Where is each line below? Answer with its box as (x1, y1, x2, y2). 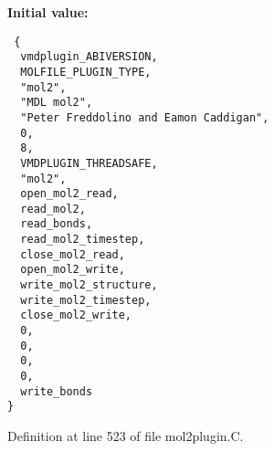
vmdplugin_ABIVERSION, (20, 50, 158, 64)
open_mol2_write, (20, 263, 125, 277)
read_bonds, (20, 217, 93, 231)
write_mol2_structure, (20, 278, 158, 292)
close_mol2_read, (20, 247, 125, 261)
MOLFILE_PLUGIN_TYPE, (20, 65, 152, 79)
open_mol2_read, (20, 187, 119, 201)
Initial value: (7, 3, 89, 21)
